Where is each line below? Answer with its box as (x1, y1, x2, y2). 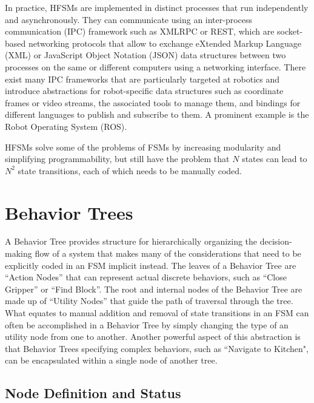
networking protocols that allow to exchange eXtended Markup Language (28, 36, 301, 49)
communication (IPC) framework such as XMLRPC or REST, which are (5, 25, 275, 38)
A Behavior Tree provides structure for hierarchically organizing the (5, 235, 258, 248)
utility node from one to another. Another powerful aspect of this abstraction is (5, 330, 301, 343)
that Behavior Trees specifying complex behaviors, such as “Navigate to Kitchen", (5, 342, 309, 354)
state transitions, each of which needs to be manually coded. (18, 164, 242, 177)
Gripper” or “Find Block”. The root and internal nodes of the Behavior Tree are (5, 282, 302, 295)
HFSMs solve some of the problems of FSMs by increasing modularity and (5, 140, 281, 153)
